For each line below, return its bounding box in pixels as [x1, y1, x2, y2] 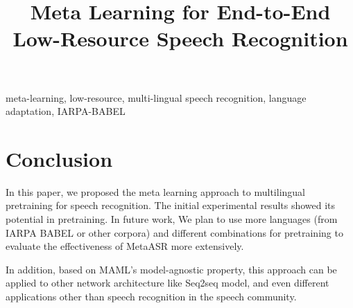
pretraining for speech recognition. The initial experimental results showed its [6, 198, 336, 212]
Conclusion [6, 144, 113, 172]
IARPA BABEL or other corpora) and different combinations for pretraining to [6, 225, 343, 239]
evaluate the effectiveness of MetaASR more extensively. [6, 239, 244, 253]
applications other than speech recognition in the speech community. [6, 289, 297, 304]
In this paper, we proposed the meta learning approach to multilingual [6, 184, 306, 199]
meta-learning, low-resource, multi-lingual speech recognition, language [6, 90, 307, 105]
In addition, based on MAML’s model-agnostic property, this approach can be [6, 262, 337, 276]
